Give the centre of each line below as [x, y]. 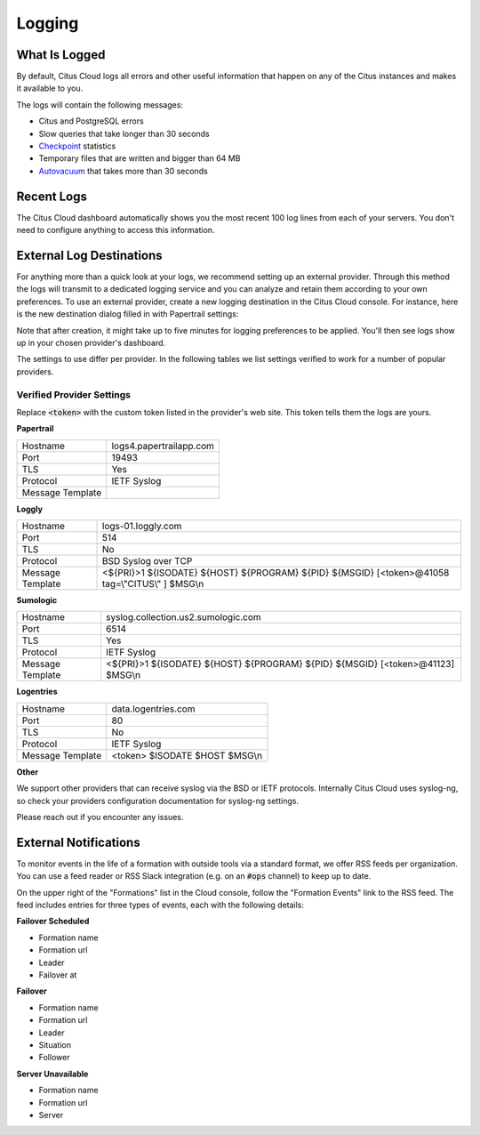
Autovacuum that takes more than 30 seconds [123, 171]
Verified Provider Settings [73, 394]
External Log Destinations [90, 255]
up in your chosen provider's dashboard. [91, 342]
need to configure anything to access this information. [116, 230]
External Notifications [79, 842]
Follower [54, 1058]
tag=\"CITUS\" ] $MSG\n [153, 584]
